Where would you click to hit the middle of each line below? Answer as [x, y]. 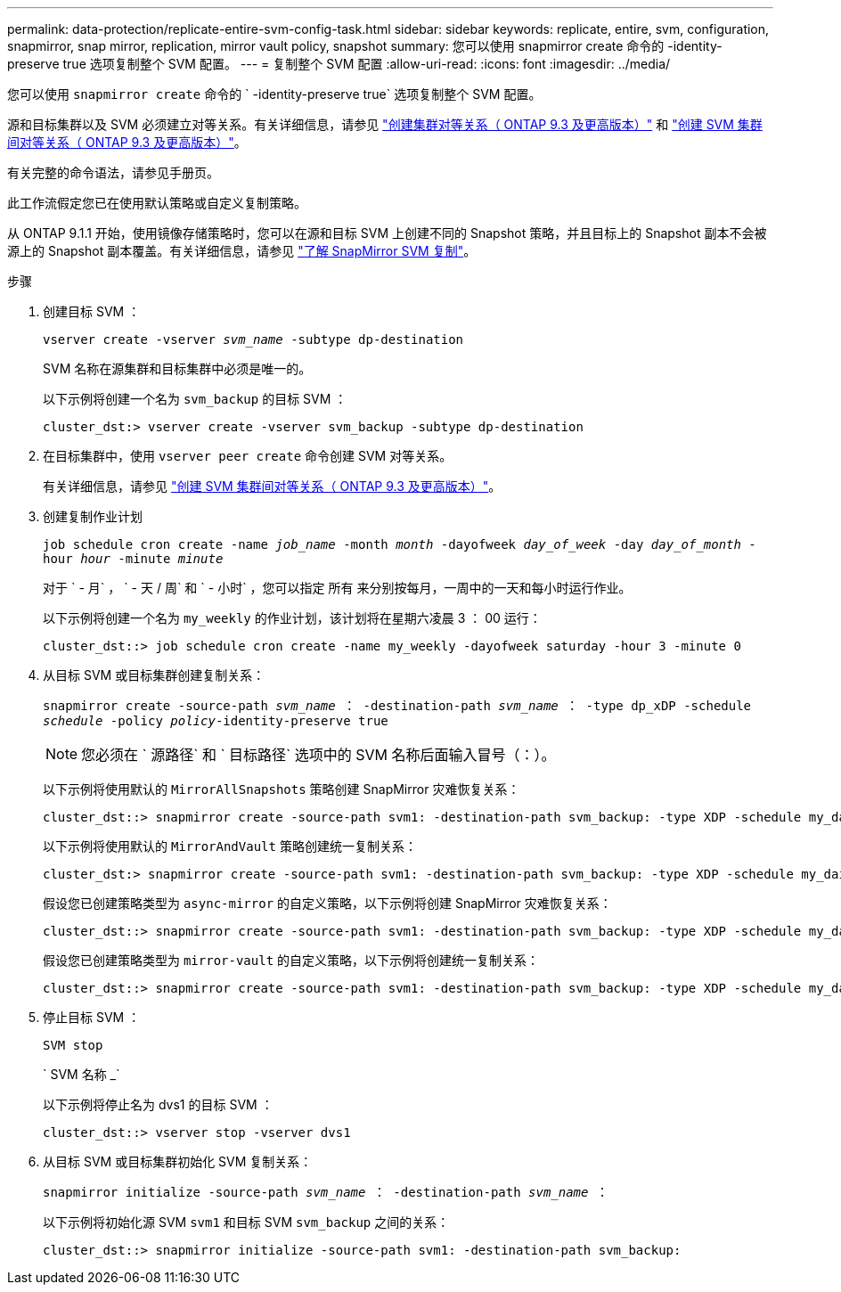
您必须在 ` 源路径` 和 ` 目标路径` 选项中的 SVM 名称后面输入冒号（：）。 [318, 755]
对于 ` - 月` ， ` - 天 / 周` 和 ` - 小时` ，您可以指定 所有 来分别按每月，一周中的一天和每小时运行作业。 [337, 588]
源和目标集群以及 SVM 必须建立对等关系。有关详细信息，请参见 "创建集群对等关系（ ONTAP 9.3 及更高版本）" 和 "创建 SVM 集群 [385, 124]
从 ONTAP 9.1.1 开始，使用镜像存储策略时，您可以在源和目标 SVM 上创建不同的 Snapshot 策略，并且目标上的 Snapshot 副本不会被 [387, 233]
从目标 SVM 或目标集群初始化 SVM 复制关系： [178, 1161]
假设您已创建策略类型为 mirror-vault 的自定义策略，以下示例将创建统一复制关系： [291, 960]
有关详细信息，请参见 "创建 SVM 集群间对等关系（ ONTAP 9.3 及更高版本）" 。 [272, 486]
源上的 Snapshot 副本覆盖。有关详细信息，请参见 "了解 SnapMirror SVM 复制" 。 [242, 251]
